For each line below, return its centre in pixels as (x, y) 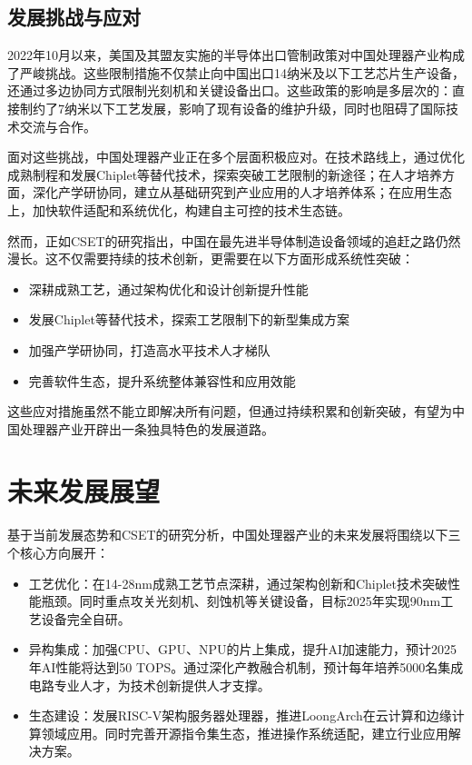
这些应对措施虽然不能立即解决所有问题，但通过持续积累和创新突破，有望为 (230, 411)
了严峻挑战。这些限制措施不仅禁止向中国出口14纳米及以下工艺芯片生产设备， (236, 72)
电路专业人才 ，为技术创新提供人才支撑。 (149, 685)
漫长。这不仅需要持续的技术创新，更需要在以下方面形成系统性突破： (211, 258)
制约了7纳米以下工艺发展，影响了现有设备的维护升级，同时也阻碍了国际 (232, 108)
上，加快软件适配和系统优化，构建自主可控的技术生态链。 (179, 209)
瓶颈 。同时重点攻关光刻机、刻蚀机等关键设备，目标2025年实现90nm (241, 601)
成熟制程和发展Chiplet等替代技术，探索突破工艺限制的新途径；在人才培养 (225, 174)
